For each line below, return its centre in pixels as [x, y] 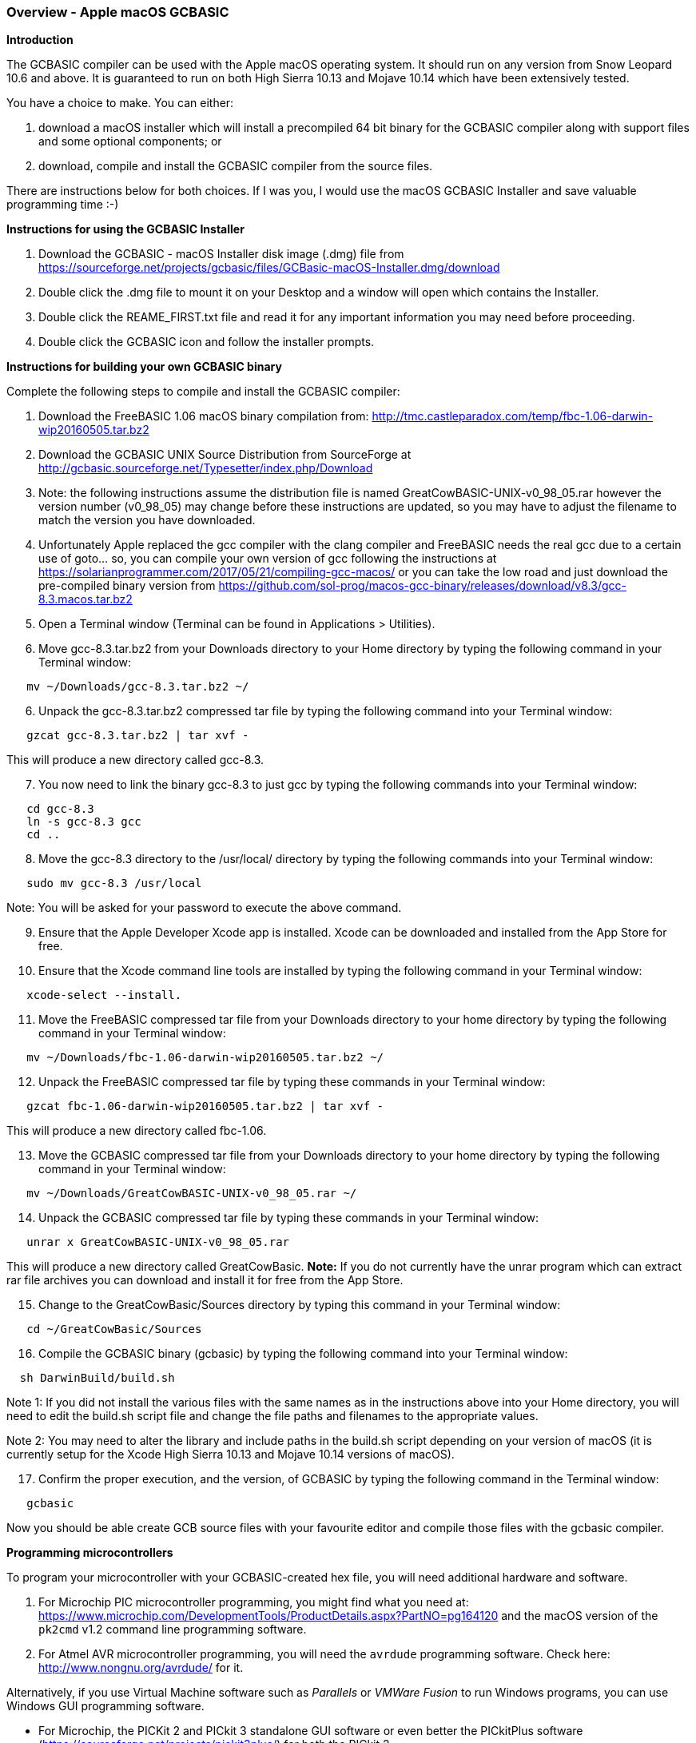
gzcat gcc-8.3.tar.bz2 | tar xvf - [138, 736]
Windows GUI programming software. [105, 1706]
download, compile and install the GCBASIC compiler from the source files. [236, 166]
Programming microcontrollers [90, 1553]
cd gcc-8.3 [60, 809]
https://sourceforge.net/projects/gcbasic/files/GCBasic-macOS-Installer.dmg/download [269, 268]
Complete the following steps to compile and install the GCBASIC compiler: [203, 392]
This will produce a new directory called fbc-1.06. [137, 1131]
